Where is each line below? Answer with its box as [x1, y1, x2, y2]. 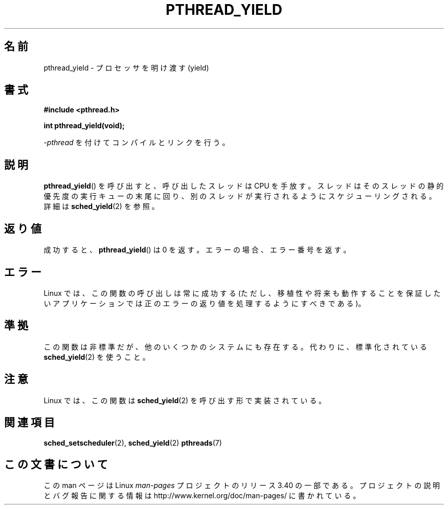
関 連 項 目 [4, 416, 55, 429]
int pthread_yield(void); [43, 121, 125, 130]
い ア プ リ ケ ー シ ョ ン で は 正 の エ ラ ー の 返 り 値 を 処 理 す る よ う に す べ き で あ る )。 [43, 298, 366, 308]
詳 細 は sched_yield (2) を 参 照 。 [43, 202, 159, 211]
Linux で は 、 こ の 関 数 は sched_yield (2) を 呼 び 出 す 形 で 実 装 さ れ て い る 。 [43, 396, 326, 405]
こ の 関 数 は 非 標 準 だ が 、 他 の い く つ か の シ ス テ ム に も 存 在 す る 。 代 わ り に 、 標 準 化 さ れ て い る [43, 342, 427, 351]
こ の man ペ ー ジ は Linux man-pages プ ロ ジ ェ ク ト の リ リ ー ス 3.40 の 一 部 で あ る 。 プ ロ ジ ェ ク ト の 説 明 [43, 481, 440, 490]
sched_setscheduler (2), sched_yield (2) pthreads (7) [43, 438, 222, 447]
